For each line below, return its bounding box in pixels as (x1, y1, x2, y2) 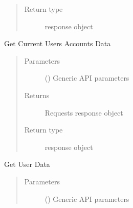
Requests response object (45, 107, 123, 118)
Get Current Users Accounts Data (4, 38, 111, 49)
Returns (24, 89, 50, 100)
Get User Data (4, 159, 50, 169)
